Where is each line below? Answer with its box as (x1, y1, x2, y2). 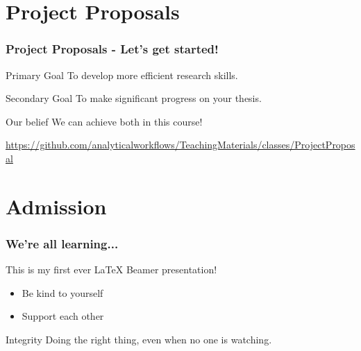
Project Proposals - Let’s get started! (6, 40, 219, 58)
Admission (6, 191, 107, 220)
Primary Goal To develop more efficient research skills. (6, 67, 238, 82)
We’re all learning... (6, 234, 119, 252)
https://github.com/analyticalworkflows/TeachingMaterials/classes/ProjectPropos (6, 137, 355, 152)
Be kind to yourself (22, 285, 103, 300)
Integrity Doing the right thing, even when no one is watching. (6, 332, 272, 346)
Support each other (22, 309, 104, 323)
